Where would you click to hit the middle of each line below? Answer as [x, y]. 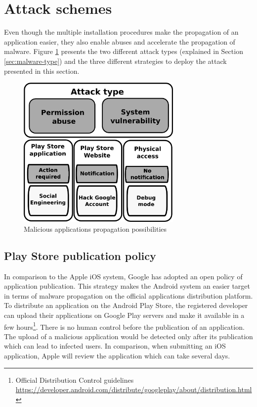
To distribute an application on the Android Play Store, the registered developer [126, 305]
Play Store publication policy [80, 255]
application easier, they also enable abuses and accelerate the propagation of [120, 41]
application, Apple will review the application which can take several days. [117, 356]
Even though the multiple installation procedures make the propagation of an [121, 32]
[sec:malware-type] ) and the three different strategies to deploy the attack [115, 61]
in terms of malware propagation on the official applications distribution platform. [128, 295]
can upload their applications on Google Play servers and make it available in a [124, 315]
